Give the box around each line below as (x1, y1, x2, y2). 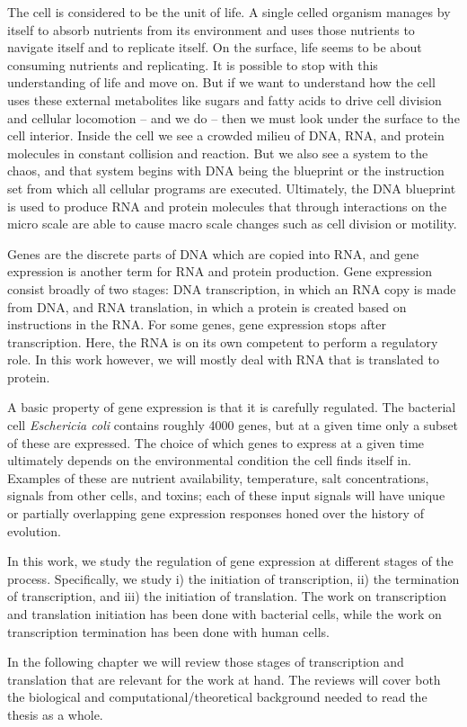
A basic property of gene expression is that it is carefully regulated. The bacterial (7, 398, 456, 417)
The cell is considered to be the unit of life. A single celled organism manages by (7, 3, 451, 21)
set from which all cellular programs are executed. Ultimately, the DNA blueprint (7, 178, 456, 197)
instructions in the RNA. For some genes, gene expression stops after (7, 315, 386, 334)
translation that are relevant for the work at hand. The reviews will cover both (7, 669, 441, 688)
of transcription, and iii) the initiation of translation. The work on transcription (7, 587, 447, 606)
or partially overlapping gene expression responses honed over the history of (7, 504, 424, 523)
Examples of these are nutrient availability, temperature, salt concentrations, (7, 468, 429, 487)
